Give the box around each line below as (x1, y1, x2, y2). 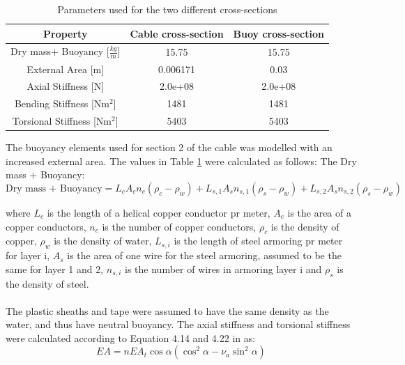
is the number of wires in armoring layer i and (125, 261, 322, 276)
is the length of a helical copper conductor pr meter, (47, 205, 270, 219)
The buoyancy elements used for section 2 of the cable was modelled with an (6, 140, 333, 155)
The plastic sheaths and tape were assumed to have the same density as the (6, 303, 329, 318)
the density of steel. (6, 276, 89, 290)
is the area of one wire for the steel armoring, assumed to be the (67, 248, 342, 263)
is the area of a (287, 205, 351, 219)
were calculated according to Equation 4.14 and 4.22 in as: (6, 330, 256, 345)
